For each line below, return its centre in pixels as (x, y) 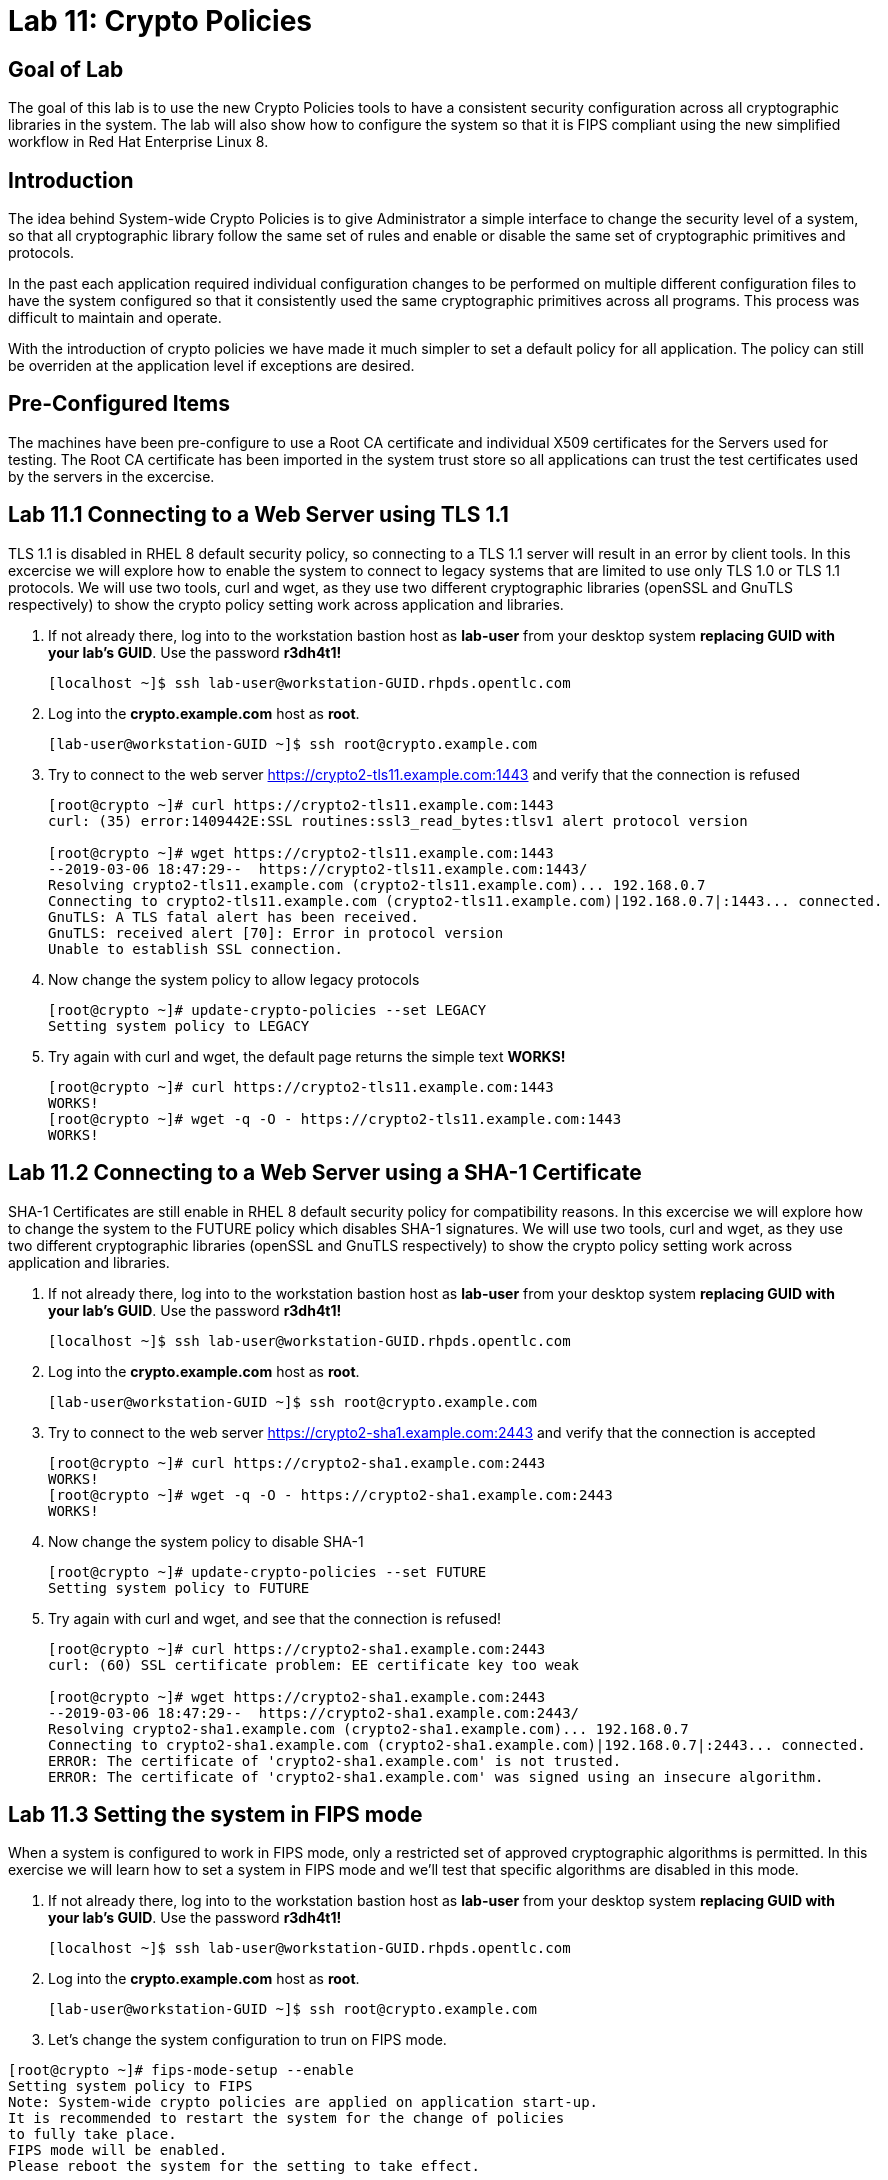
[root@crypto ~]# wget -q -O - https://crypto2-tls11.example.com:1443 (335, 1118)
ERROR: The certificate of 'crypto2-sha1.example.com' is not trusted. (335, 1760)
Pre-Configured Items (119, 404)
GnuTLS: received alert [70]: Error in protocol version (276, 932)
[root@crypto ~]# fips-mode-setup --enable (181, 2070)
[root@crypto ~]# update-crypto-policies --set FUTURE (267, 1571)
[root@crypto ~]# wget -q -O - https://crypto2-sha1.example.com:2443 (330, 1494)
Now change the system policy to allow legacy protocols (234, 979)
